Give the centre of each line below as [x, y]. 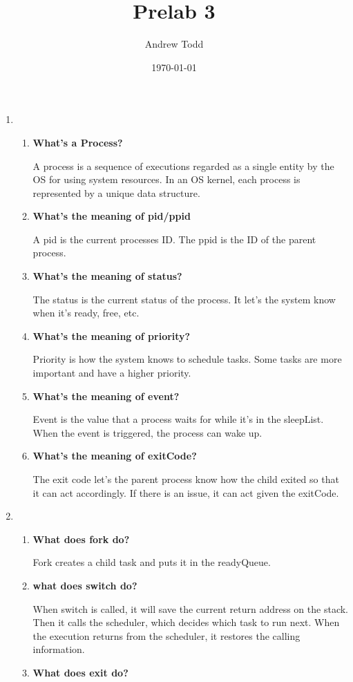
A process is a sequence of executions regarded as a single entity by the [183, 165]
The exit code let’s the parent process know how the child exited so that [186, 479]
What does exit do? [80, 672]
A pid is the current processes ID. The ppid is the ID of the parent [174, 239]
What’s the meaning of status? [107, 276]
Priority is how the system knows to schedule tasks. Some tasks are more [187, 359]
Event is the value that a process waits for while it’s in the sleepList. [178, 419]
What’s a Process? [78, 142]
